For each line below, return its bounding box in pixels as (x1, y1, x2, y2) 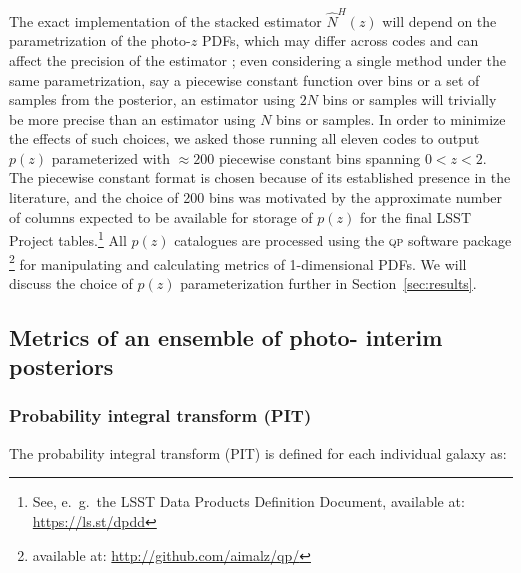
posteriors (9, 351, 114, 382)
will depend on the (382, 10, 497, 31)
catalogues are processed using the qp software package (174, 229, 512, 250)
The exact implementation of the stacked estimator (9, 10, 322, 31)
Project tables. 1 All (9, 227, 127, 250)
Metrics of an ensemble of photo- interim (9, 321, 443, 352)
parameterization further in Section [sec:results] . (180, 272, 477, 293)
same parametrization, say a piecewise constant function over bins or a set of (9, 69, 480, 90)
